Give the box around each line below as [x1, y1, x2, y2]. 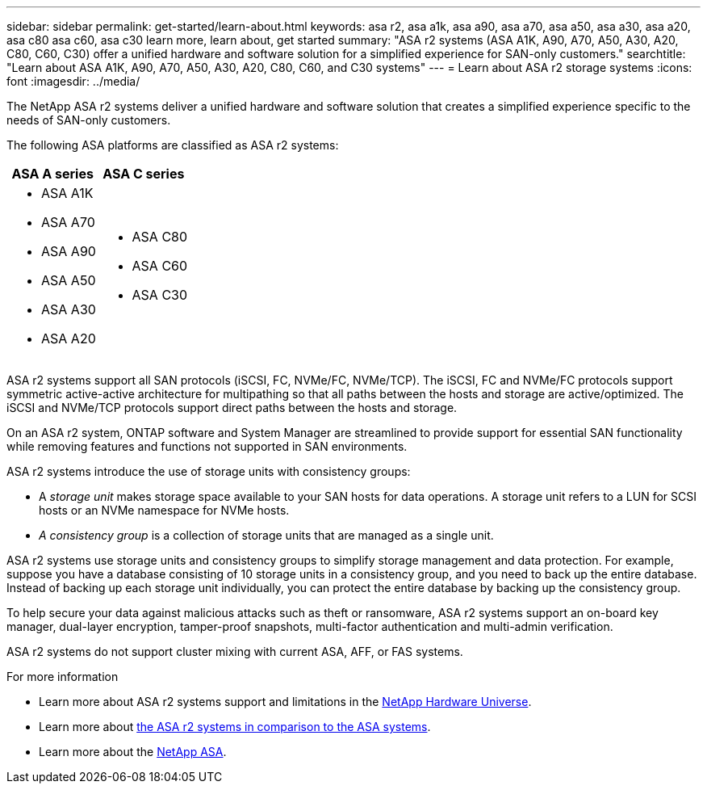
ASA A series [11, 166, 94, 182]
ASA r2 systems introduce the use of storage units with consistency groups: [6, 464, 411, 478]
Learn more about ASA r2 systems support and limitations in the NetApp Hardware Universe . [39, 695, 532, 708]
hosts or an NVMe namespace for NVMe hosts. [39, 503, 290, 517]
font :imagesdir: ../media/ [6, 74, 140, 88]
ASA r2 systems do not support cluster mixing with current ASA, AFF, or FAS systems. [6, 645, 463, 658]
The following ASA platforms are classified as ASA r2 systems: [6, 138, 339, 152]
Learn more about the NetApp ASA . [39, 745, 227, 758]
